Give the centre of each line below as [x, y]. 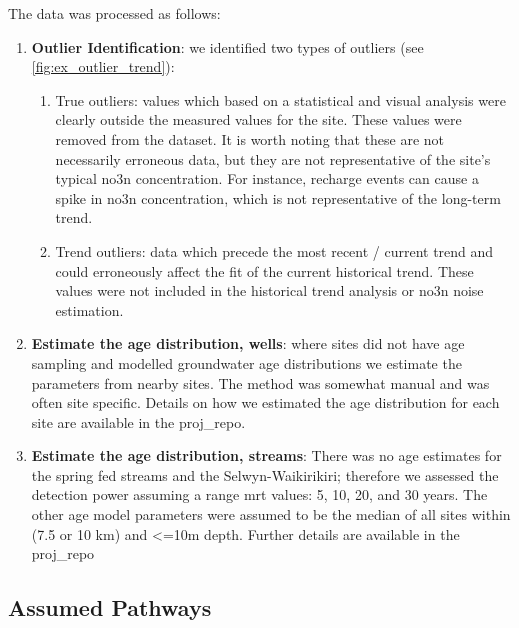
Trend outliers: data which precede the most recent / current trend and [274, 250]
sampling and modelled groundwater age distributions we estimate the [246, 362]
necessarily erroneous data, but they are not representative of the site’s [273, 158]
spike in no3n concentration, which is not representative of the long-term [278, 197]
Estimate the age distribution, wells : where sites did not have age [248, 343]
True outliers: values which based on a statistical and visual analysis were [280, 99]
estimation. [89, 309]
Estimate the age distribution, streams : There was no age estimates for [266, 455]
